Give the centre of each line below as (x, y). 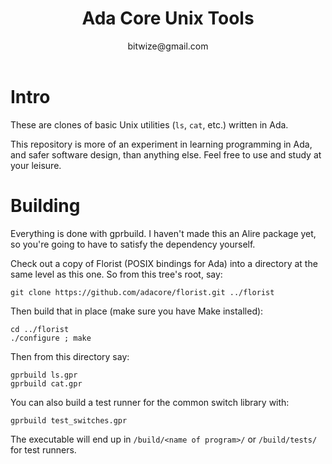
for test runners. (43, 449)
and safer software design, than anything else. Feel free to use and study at (166, 154)
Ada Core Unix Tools (168, 18)
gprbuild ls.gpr (44, 375)
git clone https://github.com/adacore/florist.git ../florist (142, 292)
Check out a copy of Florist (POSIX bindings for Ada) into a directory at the (164, 263)
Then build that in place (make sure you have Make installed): (137, 311)
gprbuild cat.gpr (46, 383)
